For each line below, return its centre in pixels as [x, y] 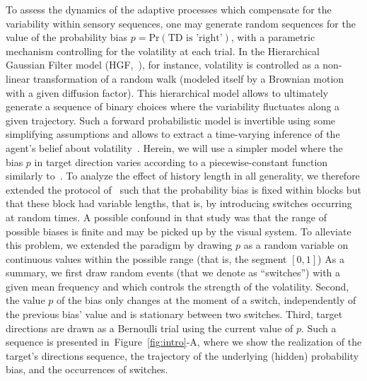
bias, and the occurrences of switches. [87, 369]
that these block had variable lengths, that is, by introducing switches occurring [179, 203]
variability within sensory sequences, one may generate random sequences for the [181, 23]
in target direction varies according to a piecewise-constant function [181, 162]
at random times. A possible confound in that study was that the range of [166, 217]
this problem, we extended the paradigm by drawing [119, 245]
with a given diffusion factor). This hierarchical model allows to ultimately [167, 92]
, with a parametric [273, 37]
